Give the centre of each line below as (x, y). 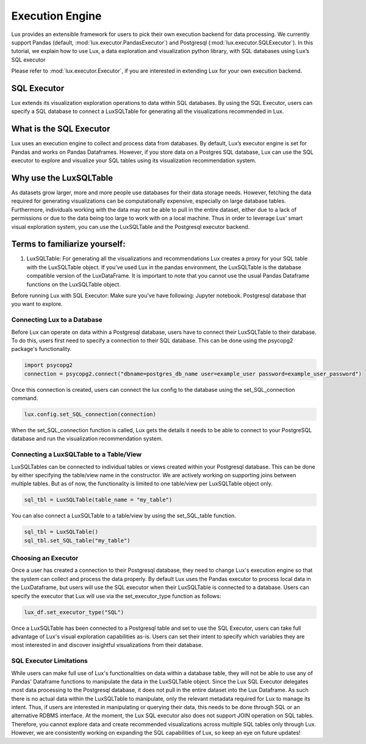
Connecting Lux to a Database (57, 320)
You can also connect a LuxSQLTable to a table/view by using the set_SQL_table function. (124, 516)
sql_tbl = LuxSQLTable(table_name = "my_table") (98, 500)
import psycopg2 (48, 365)
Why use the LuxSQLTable (62, 178)
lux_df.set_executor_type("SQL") (74, 612)
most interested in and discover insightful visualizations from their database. (107, 645)
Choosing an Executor (45, 558)
